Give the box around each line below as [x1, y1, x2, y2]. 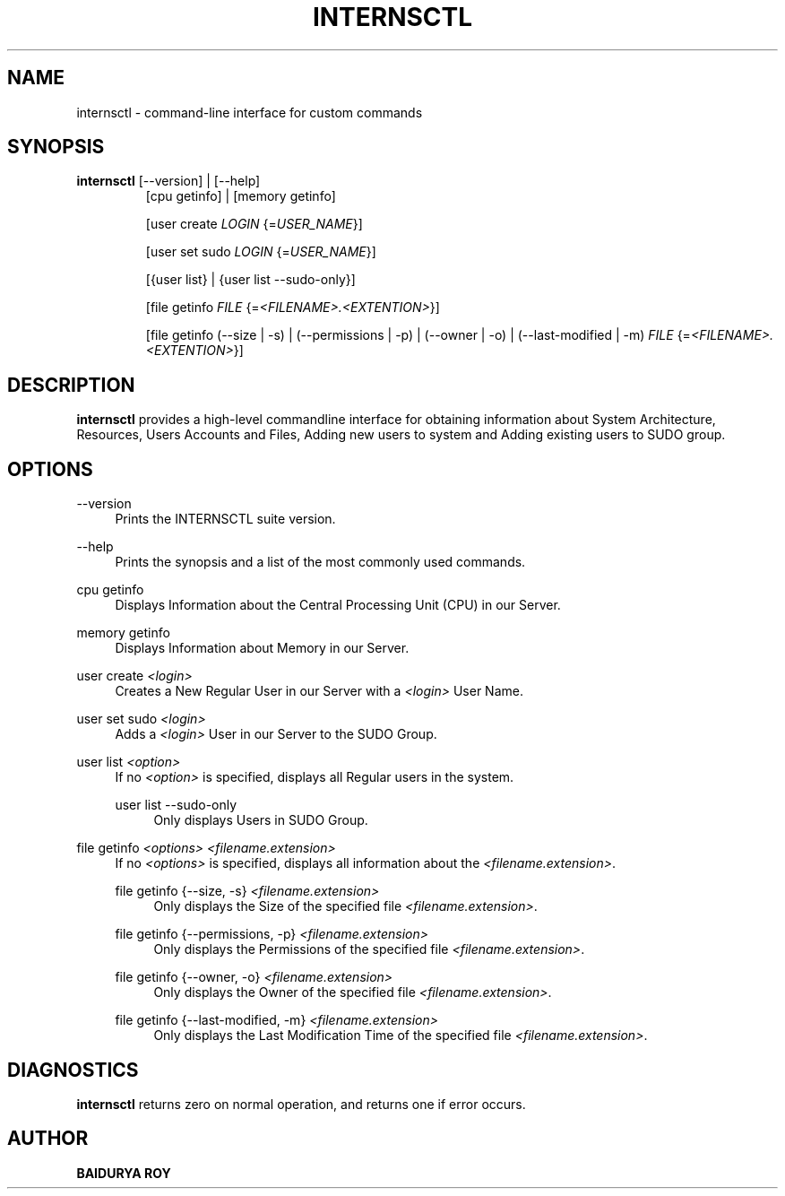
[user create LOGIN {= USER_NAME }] [145, 216, 363, 232]
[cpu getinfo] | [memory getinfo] [145, 188, 336, 204]
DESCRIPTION [7, 373, 135, 396]
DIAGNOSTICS [7, 1058, 139, 1081]
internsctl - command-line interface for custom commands [76, 104, 423, 120]
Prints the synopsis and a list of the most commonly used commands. [115, 554, 526, 570]
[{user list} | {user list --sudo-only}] [145, 272, 356, 288]
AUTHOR [7, 1127, 89, 1150]
